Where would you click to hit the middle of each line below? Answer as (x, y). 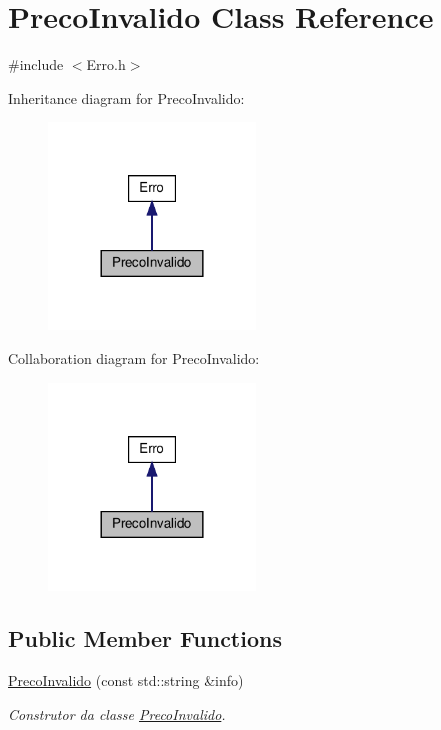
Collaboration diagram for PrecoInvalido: (134, 357)
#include (36, 64)
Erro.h (106, 64)
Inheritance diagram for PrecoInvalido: (126, 97)
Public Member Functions (145, 638)
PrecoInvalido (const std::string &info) (126, 680)
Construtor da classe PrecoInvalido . (117, 713)
